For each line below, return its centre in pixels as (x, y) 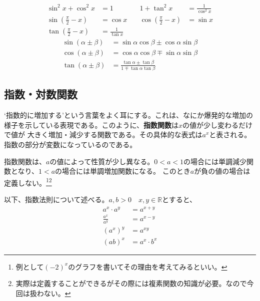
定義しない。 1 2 (28, 182)
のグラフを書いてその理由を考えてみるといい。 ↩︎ (148, 266)
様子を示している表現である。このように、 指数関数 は (91, 125)
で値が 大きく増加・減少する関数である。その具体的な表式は (103, 135)
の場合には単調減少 (215, 161)
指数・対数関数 (41, 94)
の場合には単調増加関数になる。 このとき (123, 171)
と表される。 (230, 135)
